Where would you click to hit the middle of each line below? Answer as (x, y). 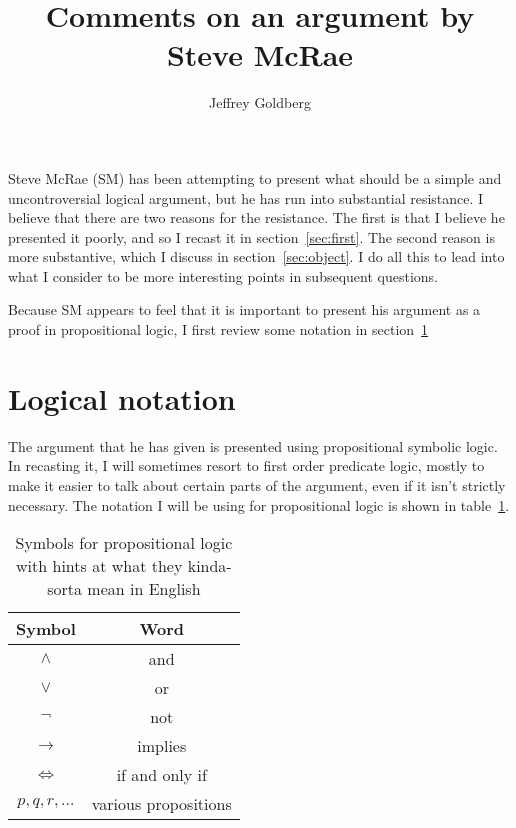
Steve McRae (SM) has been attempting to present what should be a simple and (255, 177)
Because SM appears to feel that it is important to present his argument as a (244, 309)
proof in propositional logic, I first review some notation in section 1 (218, 329)
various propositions (161, 804)
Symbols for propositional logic (124, 543)
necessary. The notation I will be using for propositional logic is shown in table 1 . (259, 504)
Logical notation (122, 397)
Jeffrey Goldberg (260, 102)
